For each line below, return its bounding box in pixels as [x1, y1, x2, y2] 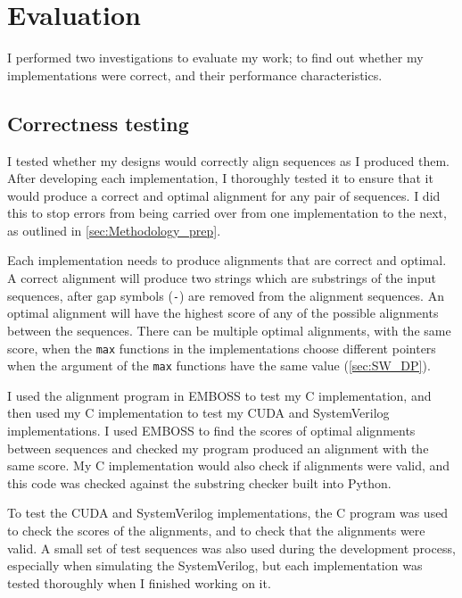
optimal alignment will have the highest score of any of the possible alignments [7, 303, 439, 322]
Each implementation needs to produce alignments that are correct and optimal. [7, 251, 447, 270]
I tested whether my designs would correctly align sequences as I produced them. [7, 151, 450, 170]
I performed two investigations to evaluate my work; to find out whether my [7, 48, 424, 67]
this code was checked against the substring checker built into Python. [7, 473, 392, 492]
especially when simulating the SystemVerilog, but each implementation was [7, 556, 423, 575]
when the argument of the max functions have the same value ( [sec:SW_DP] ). [7, 356, 431, 375]
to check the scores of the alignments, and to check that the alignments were [7, 520, 425, 539]
